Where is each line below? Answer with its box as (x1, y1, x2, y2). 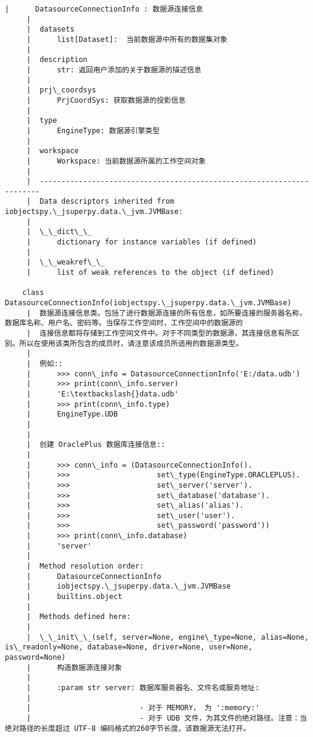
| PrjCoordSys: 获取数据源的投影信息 (26, 95, 186, 105)
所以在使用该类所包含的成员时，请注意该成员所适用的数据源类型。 (19, 339, 243, 348)
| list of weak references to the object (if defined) (26, 268, 274, 277)
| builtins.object (26, 592, 123, 601)
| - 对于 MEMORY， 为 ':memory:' (26, 704, 260, 713)
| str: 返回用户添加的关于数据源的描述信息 (26, 65, 201, 74)
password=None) (5, 653, 66, 662)
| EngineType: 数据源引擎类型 (26, 126, 160, 135)
